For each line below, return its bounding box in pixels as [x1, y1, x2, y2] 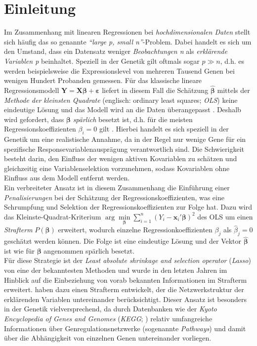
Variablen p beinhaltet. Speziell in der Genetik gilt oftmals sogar [4, 55, 200, 66]
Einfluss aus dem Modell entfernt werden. [4, 173, 130, 183]
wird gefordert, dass [4, 114, 64, 124]
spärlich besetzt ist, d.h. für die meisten [73, 114, 193, 124]
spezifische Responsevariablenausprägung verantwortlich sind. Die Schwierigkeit [4, 143, 244, 154]
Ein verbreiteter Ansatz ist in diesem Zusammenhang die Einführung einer [4, 182, 230, 193]
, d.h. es [220, 55, 244, 66]
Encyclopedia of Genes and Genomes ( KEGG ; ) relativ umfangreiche [4, 313, 213, 324]
